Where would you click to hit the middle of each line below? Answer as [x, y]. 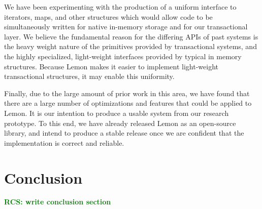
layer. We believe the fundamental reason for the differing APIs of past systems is [131, 36]
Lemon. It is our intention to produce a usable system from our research [117, 113]
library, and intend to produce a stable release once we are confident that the [124, 133]
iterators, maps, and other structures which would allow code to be [108, 16]
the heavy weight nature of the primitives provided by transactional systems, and [130, 46]
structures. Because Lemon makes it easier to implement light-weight [111, 66]
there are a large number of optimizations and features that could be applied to [128, 103]
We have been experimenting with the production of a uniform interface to [120, 7]
